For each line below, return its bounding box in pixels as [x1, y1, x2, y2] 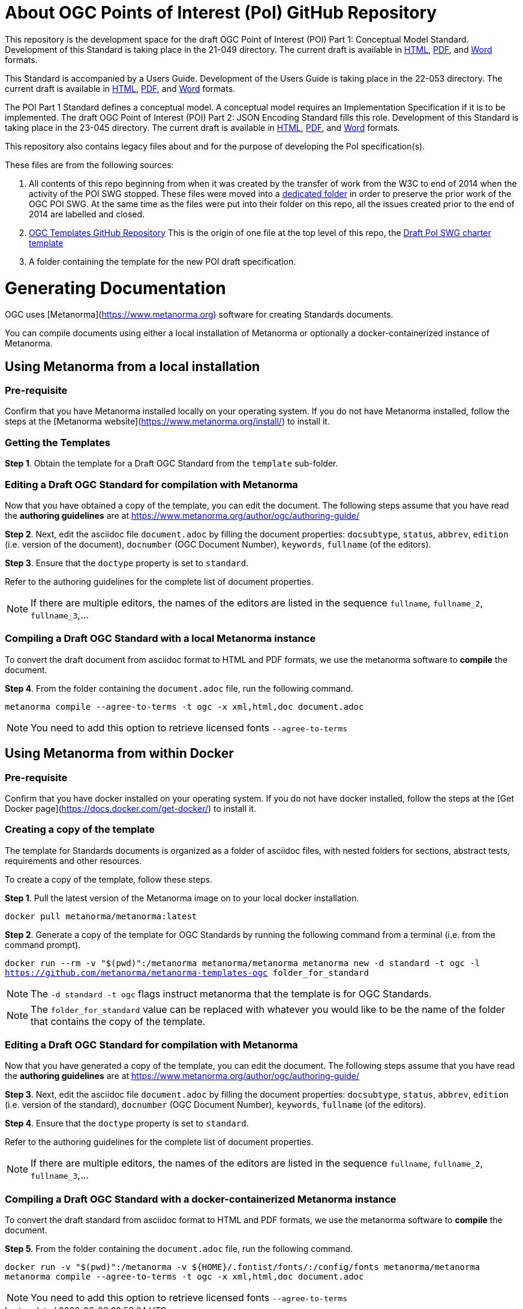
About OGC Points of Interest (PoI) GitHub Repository [5, 2, 437, 23]
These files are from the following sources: [5, 159, 174, 170]
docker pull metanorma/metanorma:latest [5, 911, 197, 921]
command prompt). [5, 939, 81, 950]
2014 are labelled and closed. [29, 208, 145, 219]
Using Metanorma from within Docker [5, 746, 234, 761]
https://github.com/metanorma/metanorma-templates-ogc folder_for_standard [5, 967, 369, 978]
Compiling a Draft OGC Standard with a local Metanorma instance [5, 632, 316, 645]
